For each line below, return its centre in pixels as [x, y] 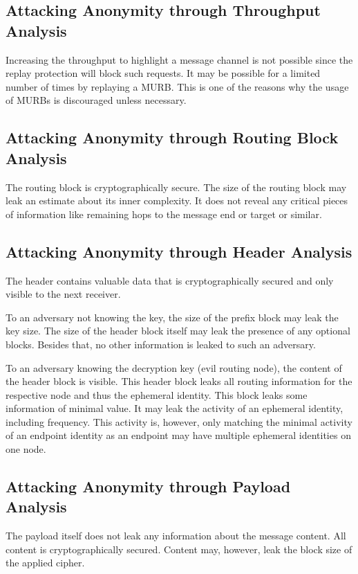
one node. [26, 449]
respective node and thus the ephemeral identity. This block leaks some [157, 394]
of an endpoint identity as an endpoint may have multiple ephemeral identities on [178, 435]
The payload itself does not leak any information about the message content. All [176, 536]
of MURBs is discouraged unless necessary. [96, 100]
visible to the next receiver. [63, 294]
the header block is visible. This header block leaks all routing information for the [179, 381]
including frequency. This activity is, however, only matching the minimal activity [179, 421]
